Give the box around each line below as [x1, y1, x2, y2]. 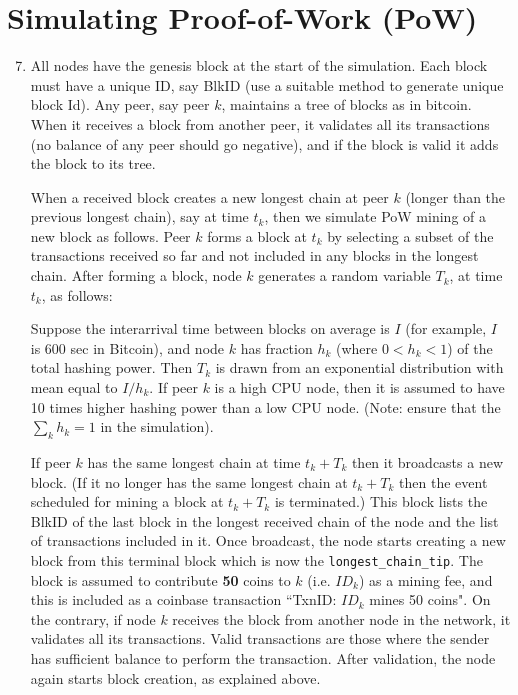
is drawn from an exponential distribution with [215, 357, 504, 378]
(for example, [405, 318, 487, 339]
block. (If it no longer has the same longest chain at [30, 471, 348, 492]
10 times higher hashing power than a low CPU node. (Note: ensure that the [30, 396, 501, 417]
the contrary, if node [30, 608, 156, 629]
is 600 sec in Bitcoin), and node [30, 337, 225, 358]
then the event [399, 471, 488, 492]
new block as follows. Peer [30, 225, 191, 246]
